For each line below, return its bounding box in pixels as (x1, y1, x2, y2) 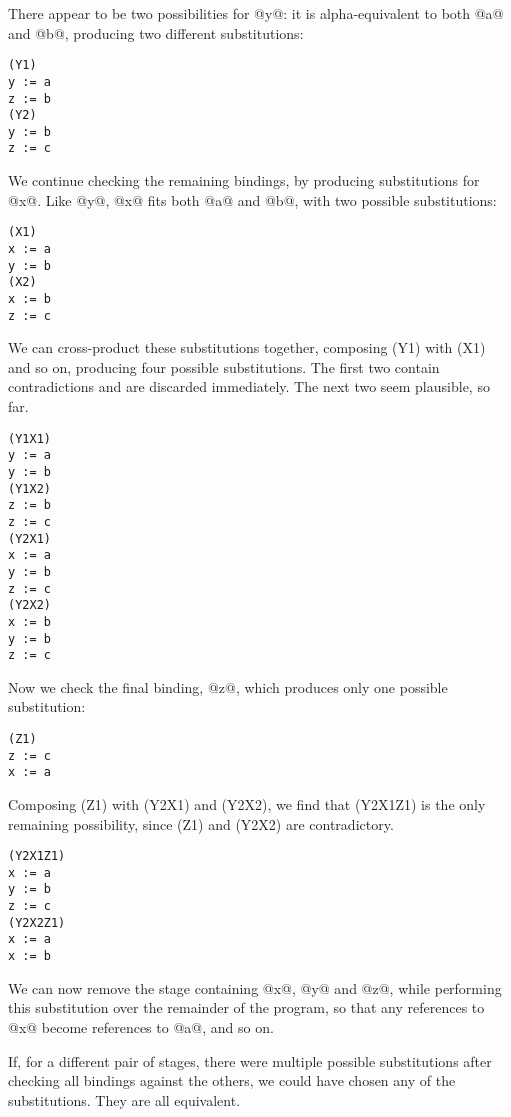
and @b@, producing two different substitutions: (8, 22, 304, 43)
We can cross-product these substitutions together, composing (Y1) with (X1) (8, 337, 486, 358)
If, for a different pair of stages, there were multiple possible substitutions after (8, 1050, 492, 1071)
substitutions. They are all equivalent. (8, 1089, 241, 1110)
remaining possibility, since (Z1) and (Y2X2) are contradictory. (8, 813, 394, 834)
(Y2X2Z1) (8, 915, 66, 930)
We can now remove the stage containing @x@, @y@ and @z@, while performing (8, 977, 502, 998)
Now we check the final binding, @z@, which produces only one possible (8, 676, 448, 697)
